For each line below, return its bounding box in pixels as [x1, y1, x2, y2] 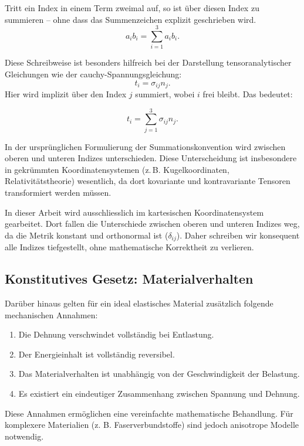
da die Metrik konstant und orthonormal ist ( [5, 229, 168, 241]
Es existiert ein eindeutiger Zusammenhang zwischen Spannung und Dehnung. [18, 387, 300, 400]
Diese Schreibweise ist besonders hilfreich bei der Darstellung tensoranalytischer [5, 56, 292, 69]
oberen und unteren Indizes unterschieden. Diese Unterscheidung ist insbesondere [5, 152, 297, 164]
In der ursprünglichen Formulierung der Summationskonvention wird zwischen [5, 140, 286, 152]
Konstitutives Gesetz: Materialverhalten [5, 270, 254, 288]
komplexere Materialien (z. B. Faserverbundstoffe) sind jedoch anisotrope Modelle [5, 418, 299, 431]
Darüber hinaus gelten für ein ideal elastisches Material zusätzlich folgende [5, 297, 273, 309]
